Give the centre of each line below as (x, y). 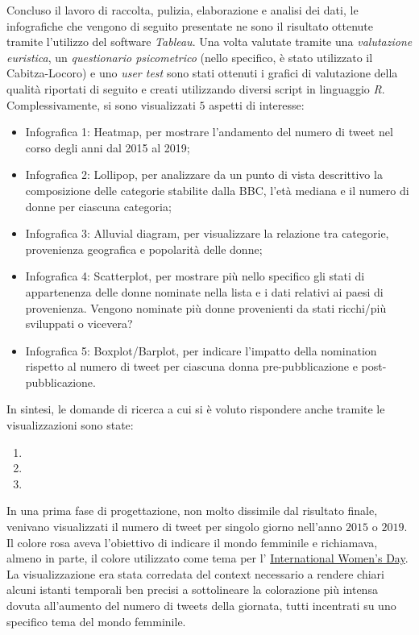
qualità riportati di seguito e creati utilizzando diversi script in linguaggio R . (196, 88)
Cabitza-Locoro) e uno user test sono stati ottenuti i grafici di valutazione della (202, 73)
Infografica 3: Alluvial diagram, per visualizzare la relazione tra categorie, (207, 233)
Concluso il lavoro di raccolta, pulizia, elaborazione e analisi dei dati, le (183, 10)
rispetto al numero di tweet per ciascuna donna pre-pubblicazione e (191, 366)
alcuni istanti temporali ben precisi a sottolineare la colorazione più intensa (192, 589)
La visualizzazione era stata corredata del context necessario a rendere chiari (195, 573)
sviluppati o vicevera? (79, 324)
